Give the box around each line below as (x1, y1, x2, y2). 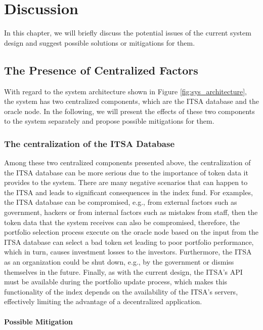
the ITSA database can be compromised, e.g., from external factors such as (4, 197, 237, 207)
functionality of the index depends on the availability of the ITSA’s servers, (4, 286, 238, 297)
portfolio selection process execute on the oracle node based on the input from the (4, 227, 258, 237)
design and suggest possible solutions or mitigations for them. (4, 37, 195, 48)
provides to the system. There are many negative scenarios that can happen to (4, 177, 248, 188)
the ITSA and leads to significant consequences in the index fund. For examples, (4, 187, 253, 197)
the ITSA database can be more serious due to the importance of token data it (4, 167, 248, 177)
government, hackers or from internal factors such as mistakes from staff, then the (4, 207, 258, 217)
